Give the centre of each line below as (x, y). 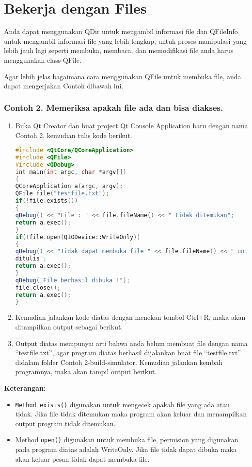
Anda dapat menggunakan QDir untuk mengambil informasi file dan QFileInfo (121, 31)
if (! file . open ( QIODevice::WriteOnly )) (78, 237)
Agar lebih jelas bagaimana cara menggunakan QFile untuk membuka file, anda (123, 76)
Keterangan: (25, 388)
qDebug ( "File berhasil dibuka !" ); (73, 280)
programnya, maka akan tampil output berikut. (86, 372)
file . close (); (38, 287)
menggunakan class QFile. (43, 60)
